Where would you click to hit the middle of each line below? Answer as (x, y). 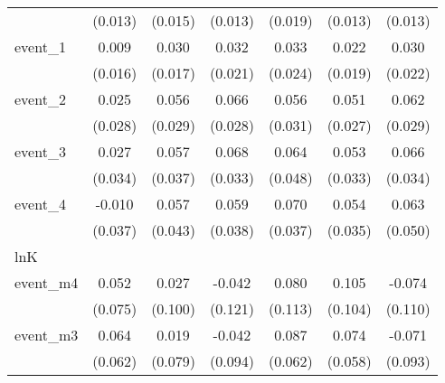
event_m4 (47, 282)
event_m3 (47, 335)
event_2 (40, 99)
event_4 (40, 204)
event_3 (40, 151)
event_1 (40, 47)
